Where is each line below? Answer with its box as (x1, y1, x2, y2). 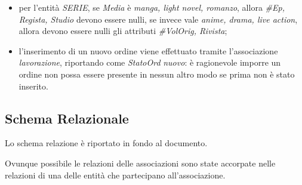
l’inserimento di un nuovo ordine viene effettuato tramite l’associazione (19, 44, 278, 57)
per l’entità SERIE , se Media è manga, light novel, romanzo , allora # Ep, (19, 1, 285, 13)
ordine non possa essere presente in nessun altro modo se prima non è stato (19, 67, 295, 80)
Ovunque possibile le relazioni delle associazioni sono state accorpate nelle (5, 156, 276, 169)
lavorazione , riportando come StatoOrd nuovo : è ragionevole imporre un (19, 56, 281, 69)
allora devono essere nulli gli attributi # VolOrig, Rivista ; (19, 24, 227, 37)
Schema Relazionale (5, 109, 129, 127)
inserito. (19, 79, 48, 92)
